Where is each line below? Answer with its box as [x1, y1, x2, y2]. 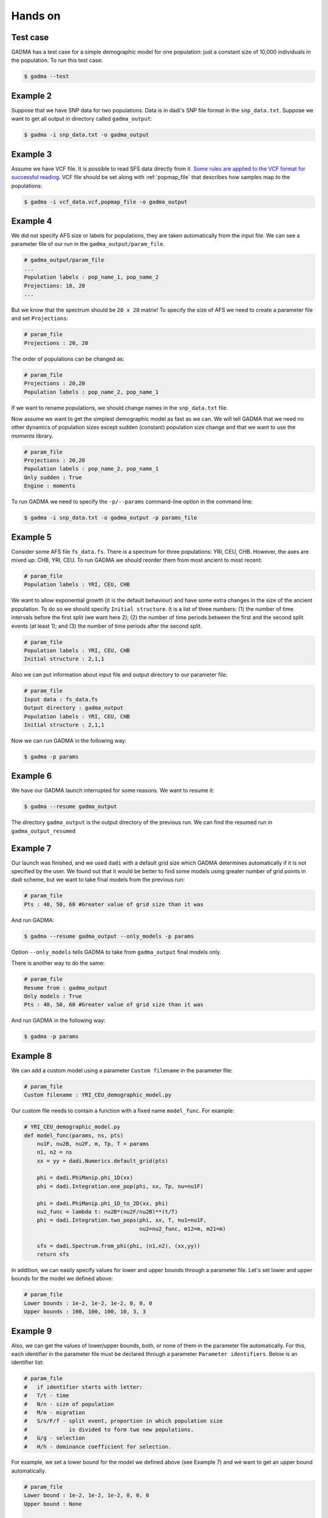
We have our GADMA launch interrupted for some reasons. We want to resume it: [11, 787, 215, 794]
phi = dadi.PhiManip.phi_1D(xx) [36, 1174, 134, 1181]
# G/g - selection [24, 1435, 85, 1441]
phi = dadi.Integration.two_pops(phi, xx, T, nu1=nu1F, [36, 1217, 207, 1224]
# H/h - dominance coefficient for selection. [24, 1443, 172, 1450]
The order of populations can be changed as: [11, 355, 125, 362]
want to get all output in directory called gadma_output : [11, 115, 152, 123]
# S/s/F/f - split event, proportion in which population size [24, 1418, 223, 1424]
